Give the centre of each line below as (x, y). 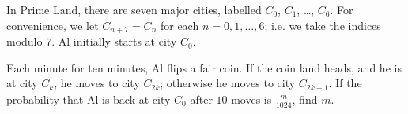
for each (179, 25)
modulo (25, 41)
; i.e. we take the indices (323, 25)
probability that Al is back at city (89, 99)
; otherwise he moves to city (228, 83)
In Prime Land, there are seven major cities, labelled (134, 9)
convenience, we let (53, 25)
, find (305, 99)
